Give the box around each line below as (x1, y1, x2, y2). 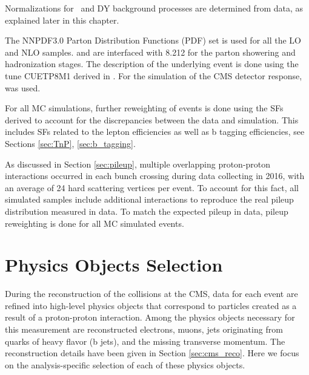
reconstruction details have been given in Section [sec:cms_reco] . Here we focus (5, 347, 299, 359)
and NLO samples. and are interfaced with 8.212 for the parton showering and (5, 45, 296, 58)
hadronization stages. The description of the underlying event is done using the (5, 57, 299, 70)
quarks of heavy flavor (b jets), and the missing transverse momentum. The (5, 334, 285, 347)
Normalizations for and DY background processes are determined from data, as (5, 2, 304, 14)
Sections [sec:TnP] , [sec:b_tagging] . (5, 137, 136, 149)
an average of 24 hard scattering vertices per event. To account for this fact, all (5, 181, 299, 194)
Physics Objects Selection (5, 252, 223, 277)
